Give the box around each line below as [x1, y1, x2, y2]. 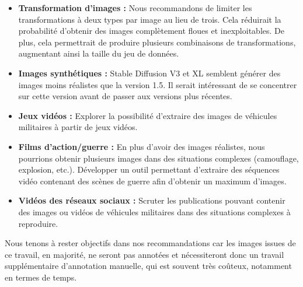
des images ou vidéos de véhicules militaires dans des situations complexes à [18, 205, 291, 218]
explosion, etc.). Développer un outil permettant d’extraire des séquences [18, 163, 280, 176]
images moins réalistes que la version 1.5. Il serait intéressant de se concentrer [18, 78, 297, 90]
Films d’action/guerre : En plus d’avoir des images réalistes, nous [18, 140, 265, 152]
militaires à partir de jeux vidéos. [18, 121, 138, 133]
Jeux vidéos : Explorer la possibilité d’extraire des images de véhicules [18, 109, 277, 121]
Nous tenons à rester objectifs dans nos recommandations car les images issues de [5, 237, 296, 249]
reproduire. [18, 217, 58, 229]
